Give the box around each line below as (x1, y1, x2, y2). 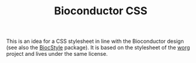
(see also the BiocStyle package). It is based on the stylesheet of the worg (6, 44, 191, 51)
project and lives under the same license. (6, 51, 108, 58)
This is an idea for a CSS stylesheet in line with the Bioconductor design (6, 37, 184, 45)
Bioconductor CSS (53, 4, 148, 18)
